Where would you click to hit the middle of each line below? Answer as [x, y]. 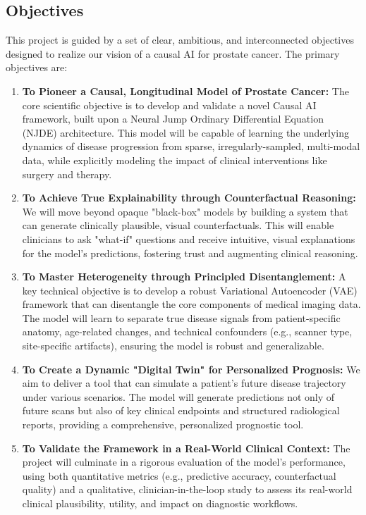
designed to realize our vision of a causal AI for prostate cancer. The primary [173, 53]
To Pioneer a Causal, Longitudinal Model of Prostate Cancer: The [185, 91]
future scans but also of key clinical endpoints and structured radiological [181, 410]
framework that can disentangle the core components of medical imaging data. [191, 304]
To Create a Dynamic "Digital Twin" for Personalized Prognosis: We [191, 369]
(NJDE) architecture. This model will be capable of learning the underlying [186, 132]
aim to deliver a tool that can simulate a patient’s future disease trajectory [184, 383]
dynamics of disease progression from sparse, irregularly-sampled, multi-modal [191, 146]
